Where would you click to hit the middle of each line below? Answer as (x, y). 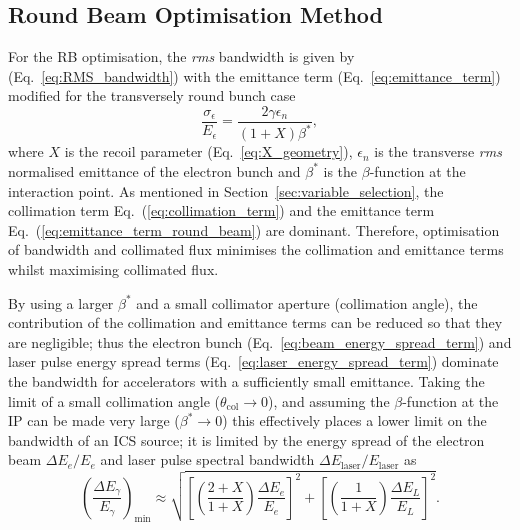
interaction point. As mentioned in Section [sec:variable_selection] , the (226, 190)
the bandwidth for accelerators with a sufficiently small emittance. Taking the (246, 380)
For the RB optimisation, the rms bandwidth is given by (181, 56)
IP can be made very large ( (94, 420)
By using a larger (61, 302)
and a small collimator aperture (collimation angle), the (307, 302)
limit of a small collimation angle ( (114, 400)
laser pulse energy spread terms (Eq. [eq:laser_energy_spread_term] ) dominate (253, 361)
